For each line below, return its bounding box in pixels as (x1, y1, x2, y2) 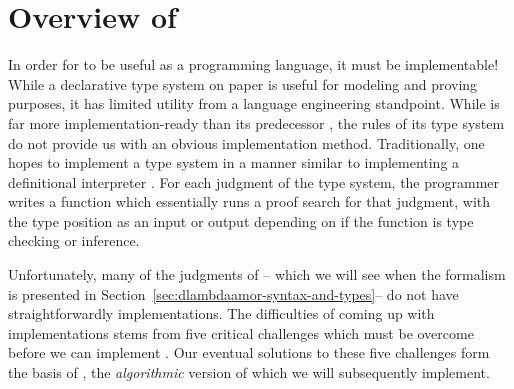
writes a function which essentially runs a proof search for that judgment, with (8, 191, 491, 212)
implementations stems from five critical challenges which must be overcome (8, 322, 474, 343)
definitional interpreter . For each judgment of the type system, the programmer (8, 171, 500, 192)
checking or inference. (8, 230, 140, 251)
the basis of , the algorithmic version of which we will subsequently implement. (8, 362, 490, 383)
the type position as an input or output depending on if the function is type (8, 210, 474, 231)
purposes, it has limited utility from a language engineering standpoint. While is (8, 93, 500, 114)
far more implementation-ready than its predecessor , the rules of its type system (8, 112, 505, 133)
